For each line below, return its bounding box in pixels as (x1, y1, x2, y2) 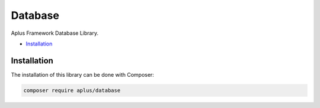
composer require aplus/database (23, 87, 121, 94)
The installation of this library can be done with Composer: (11, 71, 154, 78)
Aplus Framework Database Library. (11, 30, 99, 37)
